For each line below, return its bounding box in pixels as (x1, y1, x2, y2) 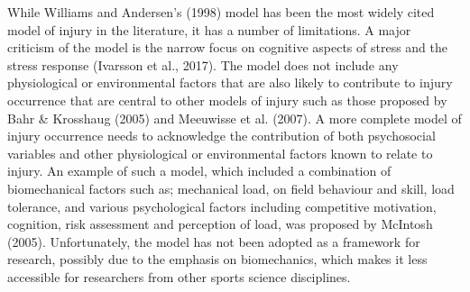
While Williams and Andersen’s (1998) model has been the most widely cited (7, 3, 435, 21)
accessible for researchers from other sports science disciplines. (7, 267, 351, 286)
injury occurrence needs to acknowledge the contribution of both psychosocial (7, 126, 436, 145)
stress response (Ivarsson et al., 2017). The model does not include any (7, 55, 399, 74)
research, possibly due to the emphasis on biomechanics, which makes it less (7, 250, 428, 269)
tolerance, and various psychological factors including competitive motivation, (7, 196, 437, 215)
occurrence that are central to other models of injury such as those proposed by (7, 90, 447, 109)
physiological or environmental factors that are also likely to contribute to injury (7, 73, 453, 92)
